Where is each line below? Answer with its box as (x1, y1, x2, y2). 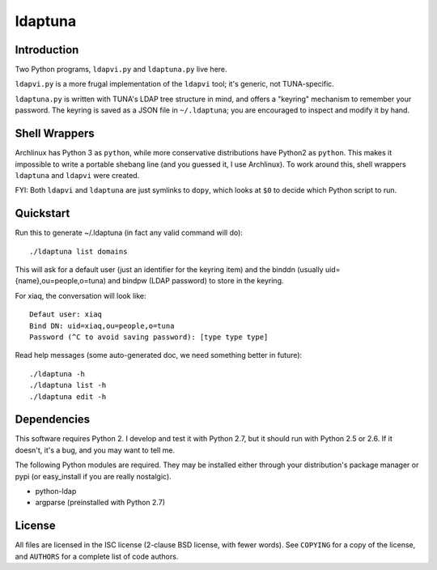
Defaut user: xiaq (29, 310, 103, 319)
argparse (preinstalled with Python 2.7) (35, 498, 166, 508)
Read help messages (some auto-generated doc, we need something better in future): (15, 351, 303, 360)
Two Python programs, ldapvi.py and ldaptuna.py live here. (15, 65, 227, 74)
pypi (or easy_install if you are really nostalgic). (15, 471, 172, 481)
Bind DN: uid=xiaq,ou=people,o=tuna (29, 321, 175, 330)
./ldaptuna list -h (29, 381, 107, 390)
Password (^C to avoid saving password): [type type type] (29, 332, 269, 342)
